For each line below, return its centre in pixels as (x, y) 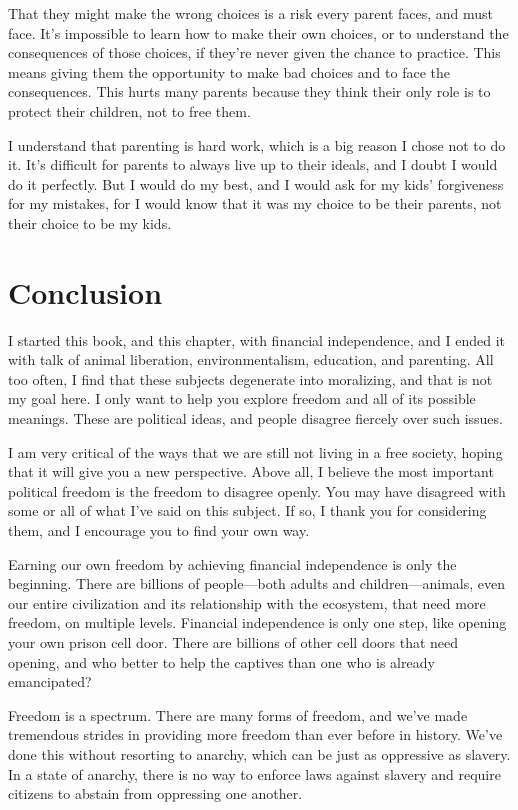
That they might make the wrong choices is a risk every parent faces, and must (251, 13)
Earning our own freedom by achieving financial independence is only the (232, 563)
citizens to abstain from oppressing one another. (155, 793)
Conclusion (85, 291)
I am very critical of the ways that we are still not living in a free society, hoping (255, 451)
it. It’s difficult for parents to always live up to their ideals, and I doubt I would (253, 164)
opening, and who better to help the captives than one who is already (221, 661)
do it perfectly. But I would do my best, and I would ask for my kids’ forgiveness (256, 183)
